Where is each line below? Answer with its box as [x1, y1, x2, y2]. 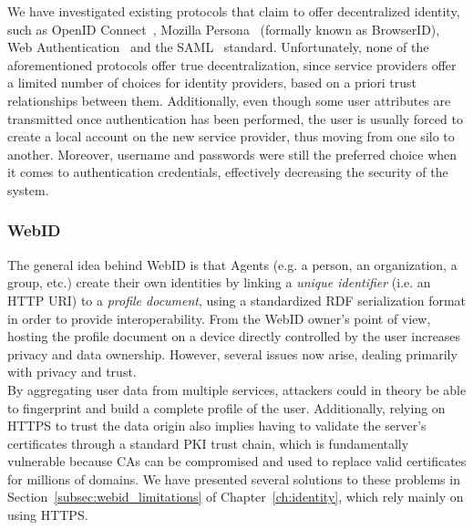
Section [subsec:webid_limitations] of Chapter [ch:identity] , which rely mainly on [7, 487, 464, 506]
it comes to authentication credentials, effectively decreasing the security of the [7, 162, 448, 182]
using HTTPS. [7, 505, 88, 525]
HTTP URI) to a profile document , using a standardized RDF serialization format [7, 290, 467, 309]
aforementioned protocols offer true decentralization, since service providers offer [7, 55, 457, 74]
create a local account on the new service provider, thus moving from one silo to [7, 127, 455, 146]
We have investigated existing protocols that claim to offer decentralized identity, [7, 2, 460, 20]
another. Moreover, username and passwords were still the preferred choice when [7, 144, 458, 163]
